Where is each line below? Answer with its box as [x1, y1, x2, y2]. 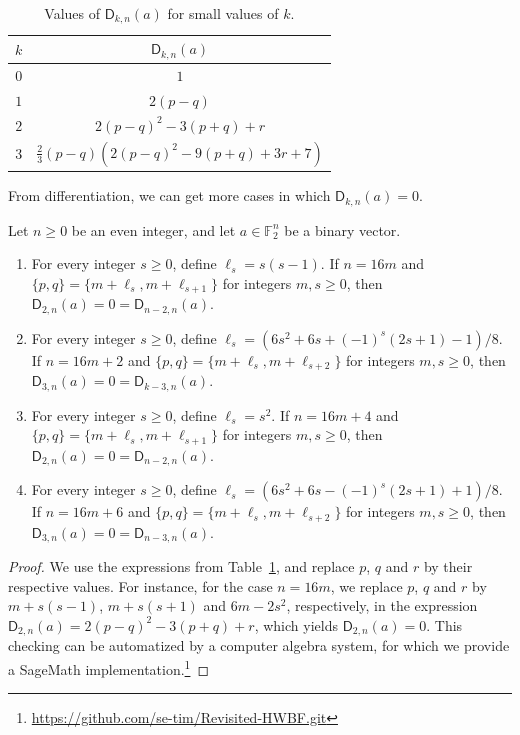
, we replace [330, 575, 403, 596]
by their [423, 556, 473, 577]
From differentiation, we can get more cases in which [8, 185, 331, 206]
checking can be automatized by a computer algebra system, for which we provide [8, 635, 510, 656]
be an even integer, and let [71, 219, 236, 240]
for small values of [167, 3, 279, 23]
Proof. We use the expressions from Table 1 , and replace [8, 556, 355, 577]
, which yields [254, 614, 338, 635]
